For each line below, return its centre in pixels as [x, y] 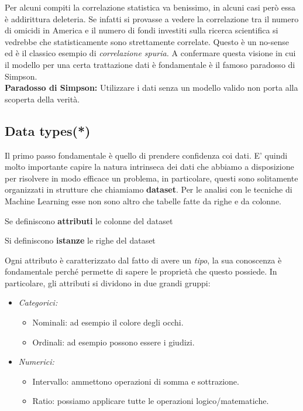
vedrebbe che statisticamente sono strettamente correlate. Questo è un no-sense [147, 41]
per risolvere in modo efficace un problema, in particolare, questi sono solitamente [151, 178]
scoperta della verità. [42, 99]
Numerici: [36, 362]
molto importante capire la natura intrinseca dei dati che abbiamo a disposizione [149, 167]
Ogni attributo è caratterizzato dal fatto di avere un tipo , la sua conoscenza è [143, 260]
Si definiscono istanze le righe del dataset [80, 240]
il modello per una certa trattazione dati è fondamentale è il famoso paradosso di [150, 64]
